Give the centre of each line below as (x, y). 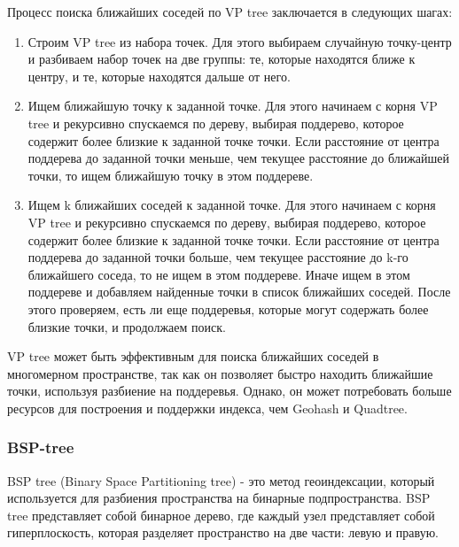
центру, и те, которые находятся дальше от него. (159, 76)
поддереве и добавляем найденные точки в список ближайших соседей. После (239, 292)
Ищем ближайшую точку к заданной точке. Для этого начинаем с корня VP (233, 106)
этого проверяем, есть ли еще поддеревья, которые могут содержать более (228, 308)
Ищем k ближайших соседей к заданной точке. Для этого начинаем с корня (232, 205)
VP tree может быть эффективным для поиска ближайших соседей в (193, 356)
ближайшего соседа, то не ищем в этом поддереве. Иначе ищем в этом (219, 274)
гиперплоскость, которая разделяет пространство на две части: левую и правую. (223, 532)
